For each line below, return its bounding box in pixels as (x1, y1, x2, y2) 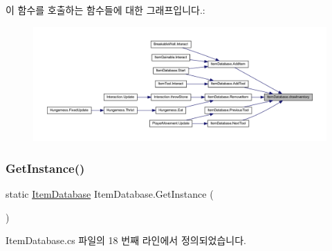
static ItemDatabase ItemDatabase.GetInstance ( (6, 187, 214, 201)
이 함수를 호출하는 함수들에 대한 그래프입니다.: (6, 3, 205, 17)
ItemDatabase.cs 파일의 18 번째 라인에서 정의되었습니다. (6, 233, 246, 248)
